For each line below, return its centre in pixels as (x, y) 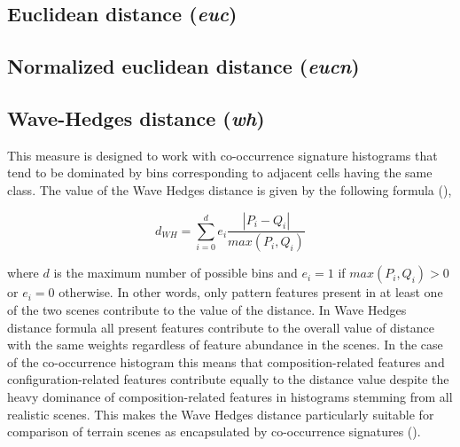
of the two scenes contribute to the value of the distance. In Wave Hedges (207, 310)
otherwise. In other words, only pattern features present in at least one (251, 292)
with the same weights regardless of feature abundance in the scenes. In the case (225, 345)
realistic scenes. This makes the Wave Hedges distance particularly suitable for (221, 414)
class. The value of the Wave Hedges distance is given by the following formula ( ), (230, 189)
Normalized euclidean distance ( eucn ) (183, 66)
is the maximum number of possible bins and (175, 273)
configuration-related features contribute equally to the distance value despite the (228, 379)
